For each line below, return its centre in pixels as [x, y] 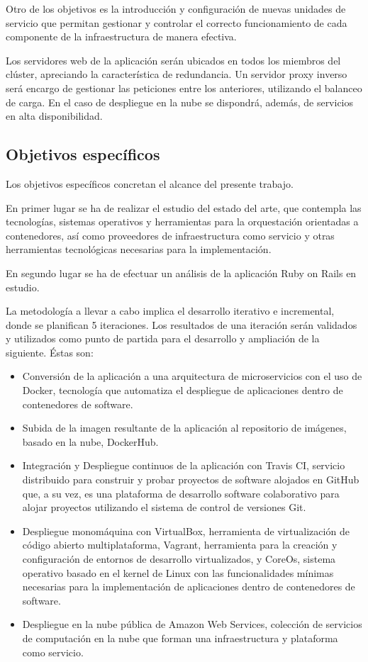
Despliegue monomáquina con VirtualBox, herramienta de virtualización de [186, 531]
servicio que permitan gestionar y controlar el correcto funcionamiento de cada [177, 22]
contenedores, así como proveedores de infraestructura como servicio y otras [170, 235]
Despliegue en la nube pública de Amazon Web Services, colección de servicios [192, 624]
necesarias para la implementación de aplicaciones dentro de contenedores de [189, 587]
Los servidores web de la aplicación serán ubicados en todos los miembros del [173, 60]
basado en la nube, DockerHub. [90, 441]
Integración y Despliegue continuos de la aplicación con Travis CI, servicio [184, 465]
